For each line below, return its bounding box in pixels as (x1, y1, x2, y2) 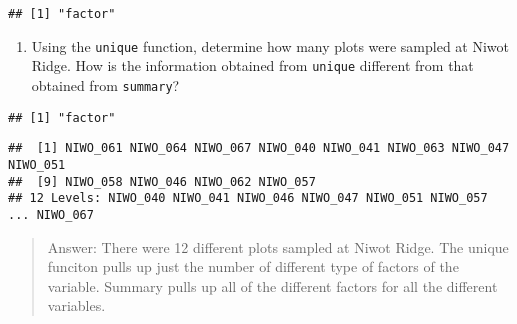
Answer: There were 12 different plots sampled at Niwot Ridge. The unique (47, 236, 509, 257)
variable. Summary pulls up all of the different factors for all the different (47, 275, 498, 296)
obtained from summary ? (31, 74, 180, 95)
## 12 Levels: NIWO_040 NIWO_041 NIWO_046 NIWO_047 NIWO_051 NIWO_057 (8, 191, 488, 206)
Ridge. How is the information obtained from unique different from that (31, 55, 474, 76)
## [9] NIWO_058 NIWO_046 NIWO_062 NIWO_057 (8, 174, 316, 189)
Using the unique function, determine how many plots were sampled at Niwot (31, 35, 510, 56)
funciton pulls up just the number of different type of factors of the (47, 256, 459, 277)
